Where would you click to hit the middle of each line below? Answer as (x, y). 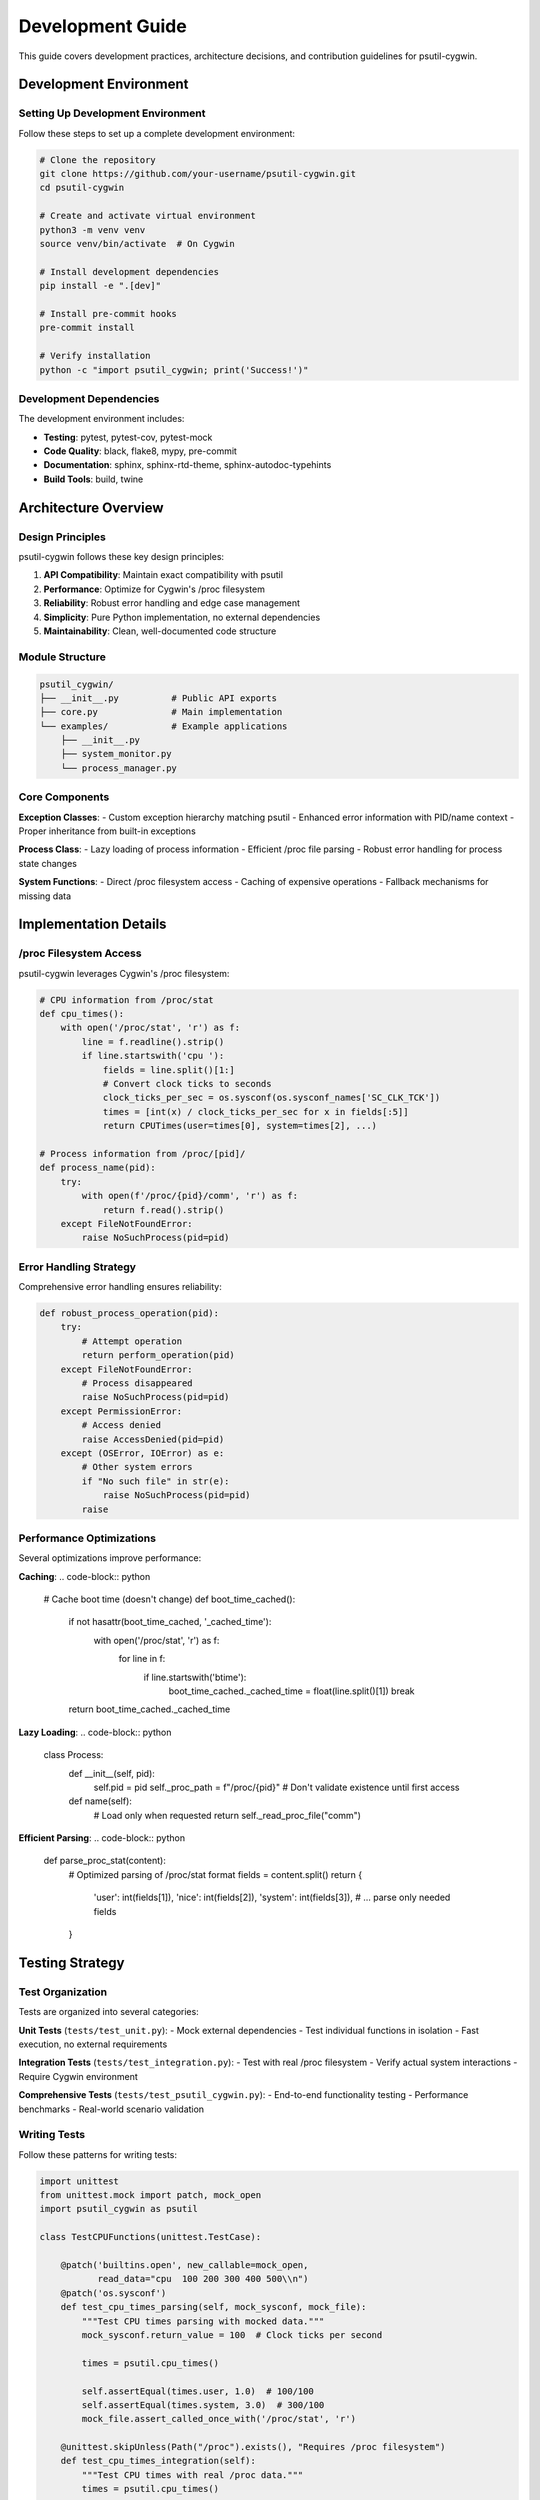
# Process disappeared (137, 1383)
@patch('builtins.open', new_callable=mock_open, (184, 2265)
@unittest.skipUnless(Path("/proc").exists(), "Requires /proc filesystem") (253, 2447)
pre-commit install (87, 328)
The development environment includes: (101, 419)
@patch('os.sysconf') (113, 2293)
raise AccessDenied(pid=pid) (153, 1439)
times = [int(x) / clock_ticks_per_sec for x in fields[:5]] (255, 1111)
